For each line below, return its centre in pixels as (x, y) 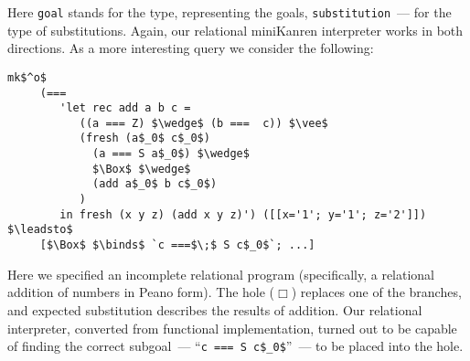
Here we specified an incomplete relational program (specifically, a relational (221, 274)
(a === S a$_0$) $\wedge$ (171, 154)
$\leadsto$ (40, 230)
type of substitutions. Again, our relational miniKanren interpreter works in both (235, 30)
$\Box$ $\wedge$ (142, 169)
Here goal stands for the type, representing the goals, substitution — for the (230, 12)
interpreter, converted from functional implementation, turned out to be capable (232, 328)
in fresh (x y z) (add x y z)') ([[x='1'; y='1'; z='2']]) (243, 214)
